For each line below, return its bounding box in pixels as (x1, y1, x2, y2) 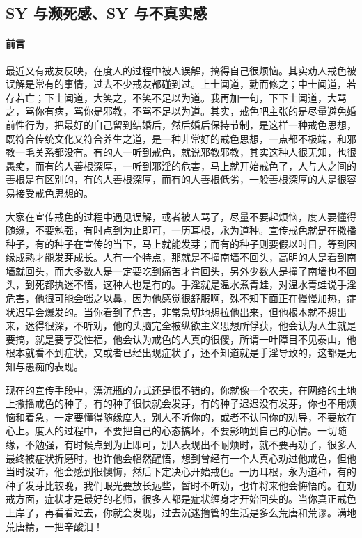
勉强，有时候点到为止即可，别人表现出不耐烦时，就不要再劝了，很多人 (34, 437, 356, 452)
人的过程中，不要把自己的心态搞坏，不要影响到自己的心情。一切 (44, 423, 337, 438)
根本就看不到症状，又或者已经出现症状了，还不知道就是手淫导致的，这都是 (6, 345, 347, 360)
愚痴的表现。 (24, 359, 84, 374)
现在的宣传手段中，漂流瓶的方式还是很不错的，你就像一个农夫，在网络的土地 (6, 382, 356, 397)
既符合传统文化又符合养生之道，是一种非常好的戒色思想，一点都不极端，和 (6, 131, 347, 145)
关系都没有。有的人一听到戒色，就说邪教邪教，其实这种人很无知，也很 (34, 145, 356, 159)
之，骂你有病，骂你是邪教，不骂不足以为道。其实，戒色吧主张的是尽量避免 (6, 104, 347, 118)
